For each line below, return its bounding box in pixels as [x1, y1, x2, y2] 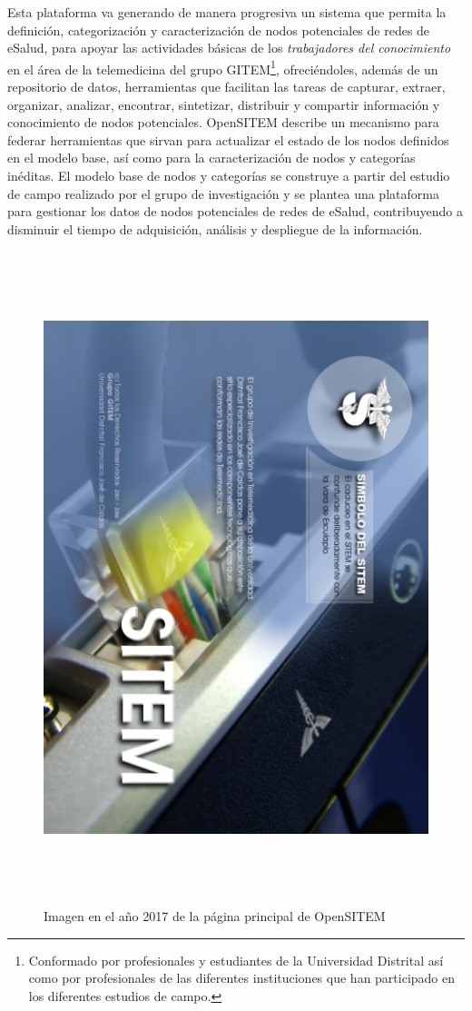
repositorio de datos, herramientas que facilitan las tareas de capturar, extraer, [7, 77, 446, 96]
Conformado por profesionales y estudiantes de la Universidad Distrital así [28, 950, 444, 969]
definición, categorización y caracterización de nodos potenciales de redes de [7, 20, 430, 39]
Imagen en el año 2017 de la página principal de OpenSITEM [44, 907, 386, 926]
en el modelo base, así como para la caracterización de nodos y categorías [7, 148, 416, 167]
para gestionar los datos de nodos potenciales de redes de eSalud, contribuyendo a [7, 202, 463, 221]
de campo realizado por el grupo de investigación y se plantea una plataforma [7, 183, 439, 203]
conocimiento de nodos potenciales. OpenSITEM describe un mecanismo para [7, 113, 439, 132]
